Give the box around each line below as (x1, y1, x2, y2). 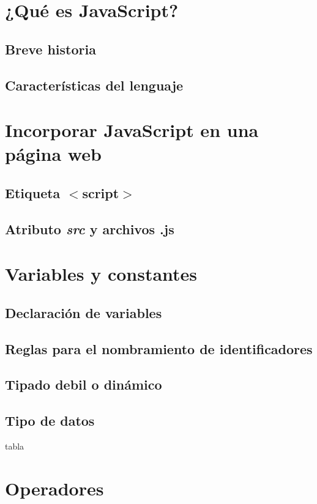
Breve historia (5, 39, 96, 58)
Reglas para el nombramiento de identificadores (5, 339, 313, 358)
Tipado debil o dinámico (5, 375, 162, 394)
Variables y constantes (5, 261, 198, 286)
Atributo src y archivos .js (5, 219, 174, 238)
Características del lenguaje (5, 75, 184, 94)
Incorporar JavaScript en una (5, 117, 259, 143)
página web (5, 141, 102, 166)
